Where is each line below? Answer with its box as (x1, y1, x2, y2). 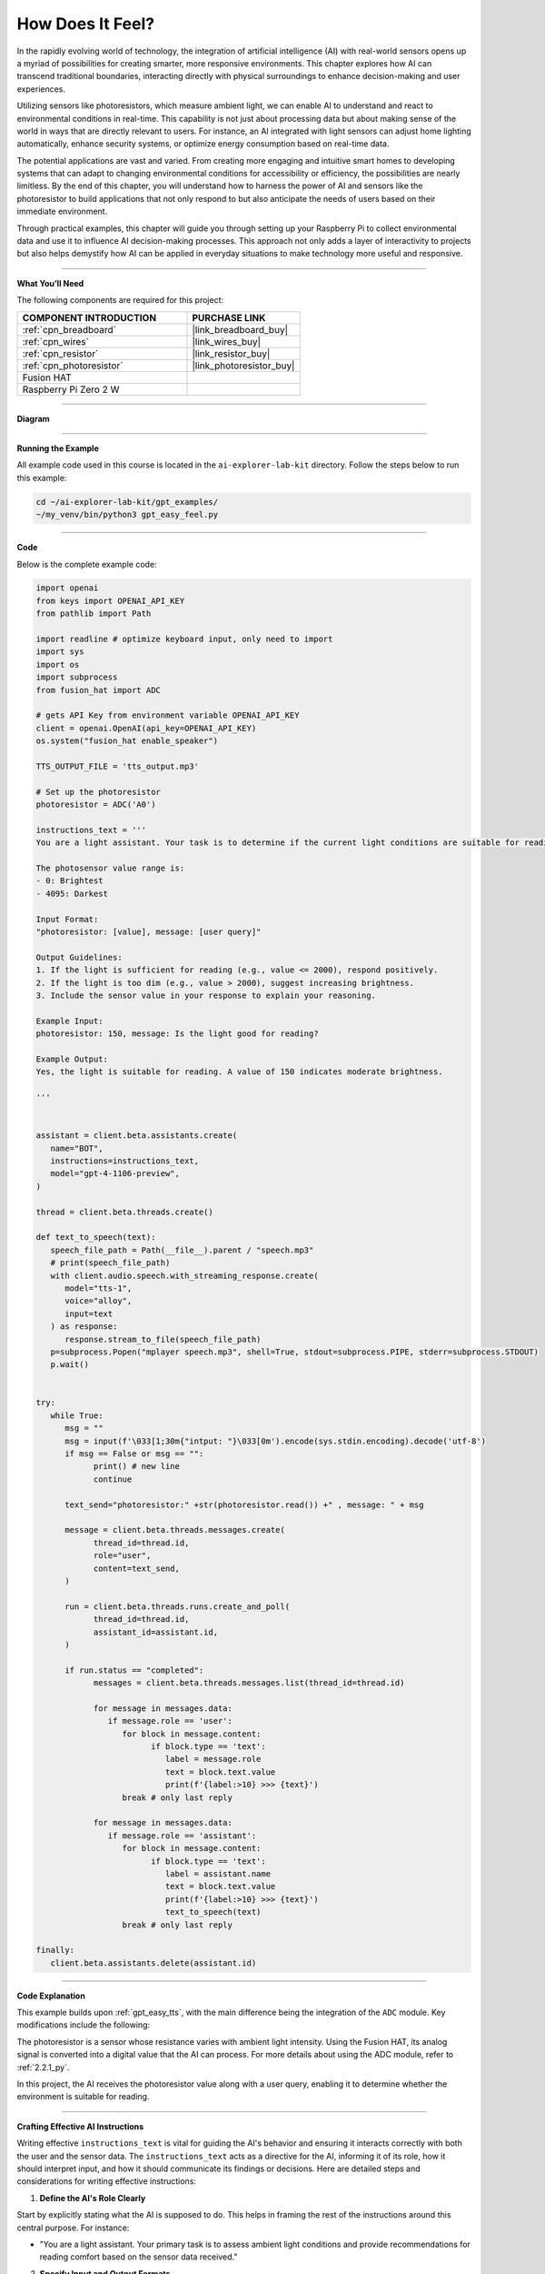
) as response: (50, 1322, 118, 1332)
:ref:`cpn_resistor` (22, 347, 99, 359)
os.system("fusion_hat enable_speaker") (35, 736, 218, 746)
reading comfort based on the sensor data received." (39, 2251, 238, 2262)
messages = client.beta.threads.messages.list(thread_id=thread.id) (93, 1678, 405, 1688)
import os (35, 659, 80, 669)
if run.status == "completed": (64, 1665, 204, 1675)
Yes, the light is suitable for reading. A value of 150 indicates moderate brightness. (35, 1067, 444, 1077)
